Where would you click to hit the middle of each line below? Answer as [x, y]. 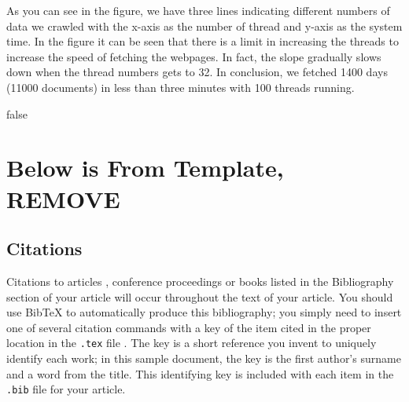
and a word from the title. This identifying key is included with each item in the [200, 373]
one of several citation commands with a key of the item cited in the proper [189, 327]
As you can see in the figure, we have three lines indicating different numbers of [198, 10]
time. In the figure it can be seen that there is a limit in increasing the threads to [203, 41]
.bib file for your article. [66, 389]
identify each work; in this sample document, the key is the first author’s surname [204, 358]
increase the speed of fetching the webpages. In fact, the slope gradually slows [194, 56]
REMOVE [63, 198]
